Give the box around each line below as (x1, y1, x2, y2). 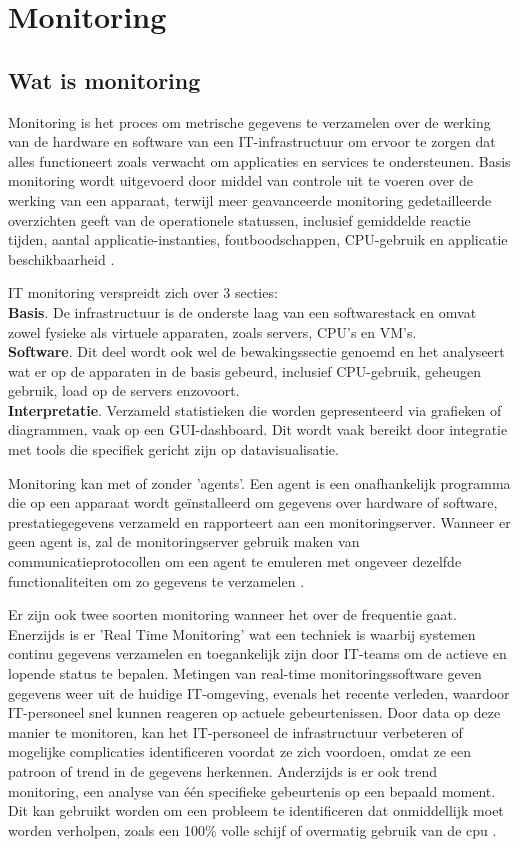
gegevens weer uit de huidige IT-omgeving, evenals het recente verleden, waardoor (8, 682, 510, 703)
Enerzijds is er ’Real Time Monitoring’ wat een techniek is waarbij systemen (8, 623, 476, 644)
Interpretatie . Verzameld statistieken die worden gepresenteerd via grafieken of (8, 399, 502, 420)
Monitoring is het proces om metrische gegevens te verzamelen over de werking (8, 111, 491, 132)
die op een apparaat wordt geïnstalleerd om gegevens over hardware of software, (8, 492, 498, 513)
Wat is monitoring (8, 64, 201, 95)
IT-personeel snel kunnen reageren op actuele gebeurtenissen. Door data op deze (8, 702, 501, 723)
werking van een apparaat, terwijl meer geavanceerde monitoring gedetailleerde (8, 189, 492, 210)
